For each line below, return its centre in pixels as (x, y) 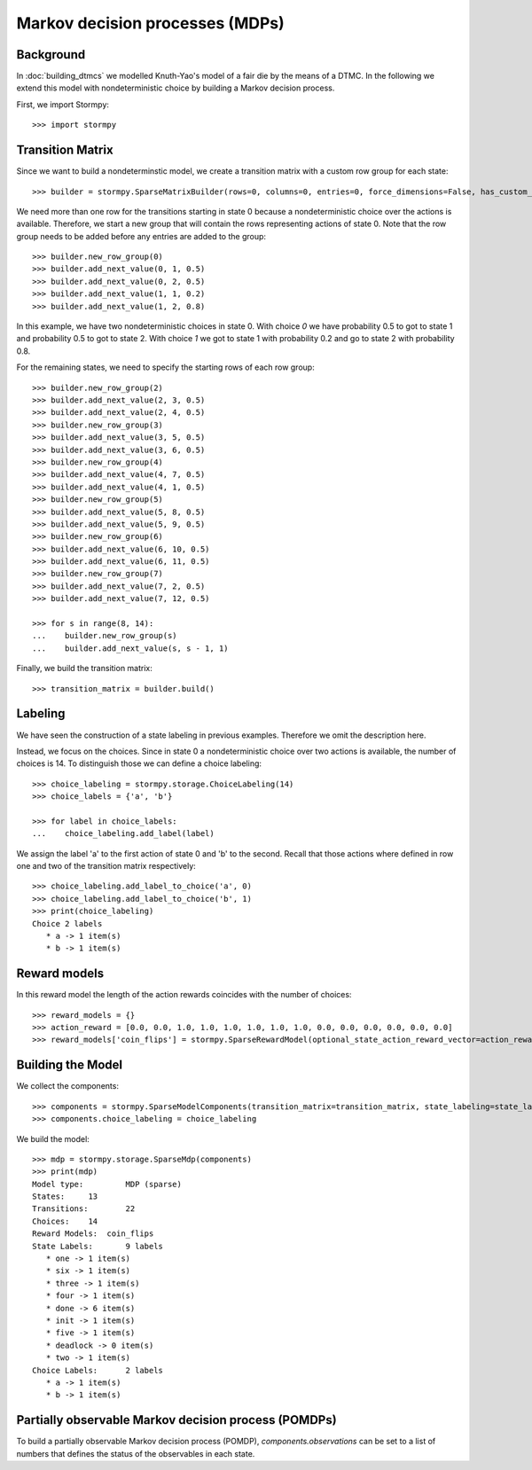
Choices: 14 (65, 1221)
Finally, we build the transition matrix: (84, 669)
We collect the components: (68, 1086)
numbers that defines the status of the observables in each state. (136, 1453)
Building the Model (70, 1065)
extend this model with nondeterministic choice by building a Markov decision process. (176, 88)
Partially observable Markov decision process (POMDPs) (176, 1420)
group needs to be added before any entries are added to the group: (141, 236)
